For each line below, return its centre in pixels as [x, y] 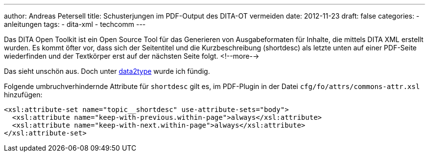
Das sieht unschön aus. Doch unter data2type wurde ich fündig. [107, 71]
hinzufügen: [23, 95]
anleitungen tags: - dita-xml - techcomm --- [75, 24]
